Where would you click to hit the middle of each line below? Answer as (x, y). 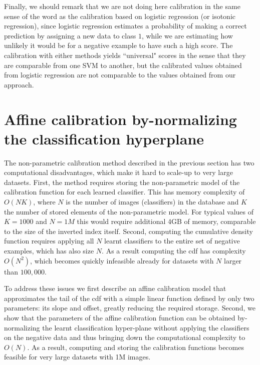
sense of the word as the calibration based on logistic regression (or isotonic (120, 16)
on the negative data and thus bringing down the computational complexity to (125, 337)
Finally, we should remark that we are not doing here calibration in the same (122, 6)
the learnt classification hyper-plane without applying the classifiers (146, 327)
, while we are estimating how (187, 35)
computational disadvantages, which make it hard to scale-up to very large (118, 172)
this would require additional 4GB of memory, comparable (166, 221)
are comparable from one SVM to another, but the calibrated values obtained (123, 65)
